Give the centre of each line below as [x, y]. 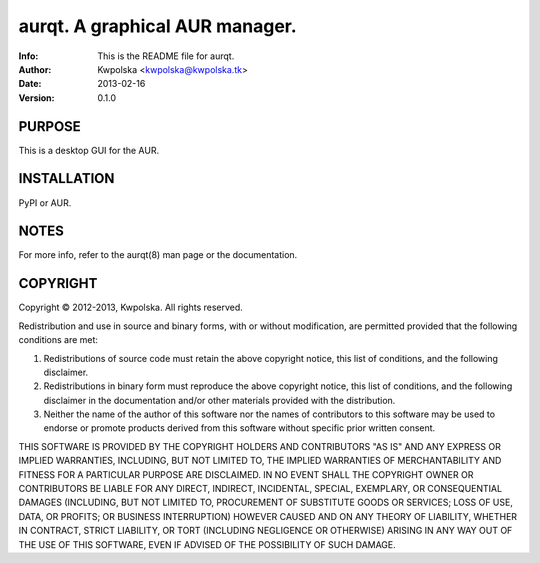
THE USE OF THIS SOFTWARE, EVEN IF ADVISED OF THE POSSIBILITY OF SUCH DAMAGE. [207, 544]
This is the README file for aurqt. [166, 56]
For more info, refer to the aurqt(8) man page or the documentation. [158, 255]
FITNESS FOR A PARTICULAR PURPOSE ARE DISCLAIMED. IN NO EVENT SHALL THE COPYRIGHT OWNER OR [246, 474]
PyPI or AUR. [45, 202]
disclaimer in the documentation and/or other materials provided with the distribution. [219, 400]
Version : [36, 97]
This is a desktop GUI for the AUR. [89, 150]
